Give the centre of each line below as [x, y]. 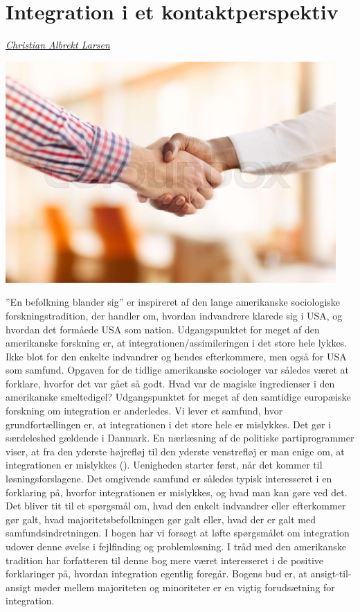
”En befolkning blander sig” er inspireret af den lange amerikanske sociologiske [173, 302]
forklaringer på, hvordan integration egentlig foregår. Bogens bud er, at [156, 574]
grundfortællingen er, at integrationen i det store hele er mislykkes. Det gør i [169, 424]
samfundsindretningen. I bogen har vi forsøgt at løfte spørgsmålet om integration [178, 533]
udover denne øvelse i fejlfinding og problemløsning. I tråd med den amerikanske [176, 546]
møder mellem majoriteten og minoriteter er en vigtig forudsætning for [184, 587]
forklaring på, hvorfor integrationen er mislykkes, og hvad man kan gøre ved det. [177, 492]
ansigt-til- [331, 574]
